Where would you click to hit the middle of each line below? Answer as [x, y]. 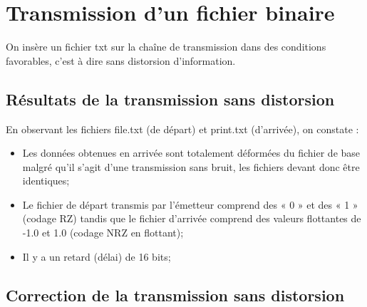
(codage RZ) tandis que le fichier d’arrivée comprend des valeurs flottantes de [192, 218]
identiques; [46, 181]
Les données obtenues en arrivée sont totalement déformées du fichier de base [191, 153]
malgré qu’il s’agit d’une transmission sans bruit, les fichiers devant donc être [191, 166]
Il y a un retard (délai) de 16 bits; [97, 256]
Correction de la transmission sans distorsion [175, 295]
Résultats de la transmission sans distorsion [170, 99]
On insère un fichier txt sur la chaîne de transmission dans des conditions [166, 47]
